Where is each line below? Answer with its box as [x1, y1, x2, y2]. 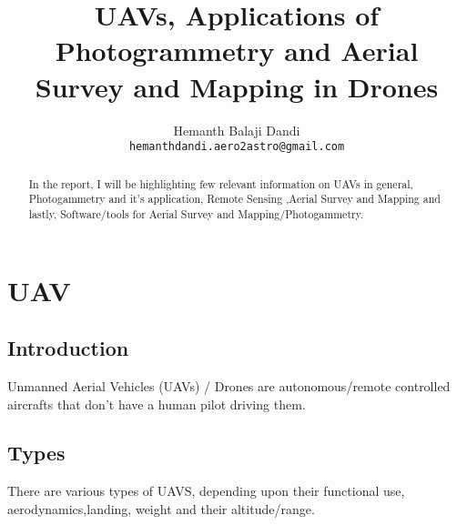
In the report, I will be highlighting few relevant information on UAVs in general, [28, 176, 413, 191]
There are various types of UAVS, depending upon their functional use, [7, 481, 405, 500]
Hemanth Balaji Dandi [173, 120, 300, 139]
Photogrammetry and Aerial [55, 32, 419, 69]
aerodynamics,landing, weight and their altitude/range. [7, 499, 315, 518]
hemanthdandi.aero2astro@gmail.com [128, 140, 345, 154]
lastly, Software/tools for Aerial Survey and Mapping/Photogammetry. [28, 206, 364, 221]
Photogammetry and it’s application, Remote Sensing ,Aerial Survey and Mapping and [28, 191, 441, 207]
